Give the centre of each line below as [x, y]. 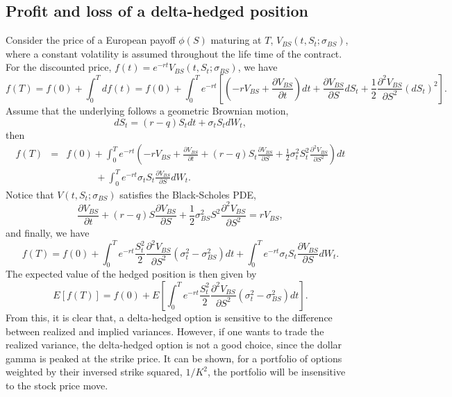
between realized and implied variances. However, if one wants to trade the [165, 331]
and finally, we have [48, 233]
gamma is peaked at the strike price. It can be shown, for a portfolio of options [174, 358]
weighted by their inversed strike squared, [94, 372]
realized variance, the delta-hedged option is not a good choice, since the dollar [174, 345]
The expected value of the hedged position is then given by [131, 274]
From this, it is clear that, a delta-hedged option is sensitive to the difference [169, 317]
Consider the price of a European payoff [91, 40]
